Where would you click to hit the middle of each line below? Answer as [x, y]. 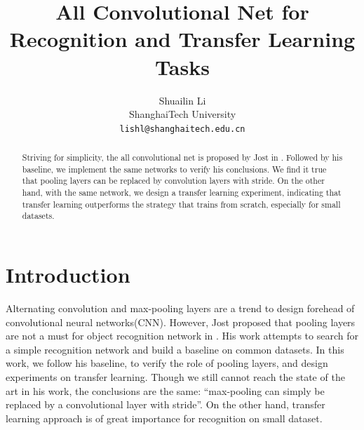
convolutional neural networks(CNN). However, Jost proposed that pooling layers [181, 322]
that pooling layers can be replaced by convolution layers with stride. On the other [173, 181]
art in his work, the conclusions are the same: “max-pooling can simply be [165, 390]
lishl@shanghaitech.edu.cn [182, 129]
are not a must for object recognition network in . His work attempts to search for [182, 336]
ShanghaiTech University [182, 114]
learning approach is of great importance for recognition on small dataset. [164, 418]
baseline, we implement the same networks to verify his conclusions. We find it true [174, 169]
